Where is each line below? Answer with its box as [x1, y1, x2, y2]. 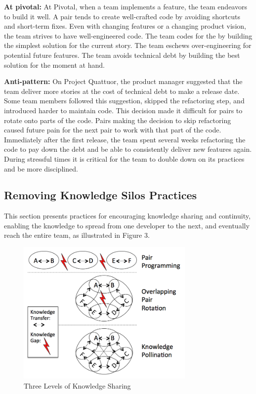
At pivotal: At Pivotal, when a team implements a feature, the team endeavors [4, 1, 247, 11]
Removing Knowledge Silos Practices [4, 187, 197, 203]
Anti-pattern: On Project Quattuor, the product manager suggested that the [4, 76, 243, 87]
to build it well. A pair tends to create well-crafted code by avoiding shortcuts [4, 11, 240, 21]
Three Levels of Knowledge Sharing [24, 380, 131, 391]
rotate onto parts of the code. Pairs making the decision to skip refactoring [4, 115, 231, 125]
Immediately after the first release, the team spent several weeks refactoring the [4, 134, 246, 144]
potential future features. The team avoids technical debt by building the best [4, 49, 240, 60]
